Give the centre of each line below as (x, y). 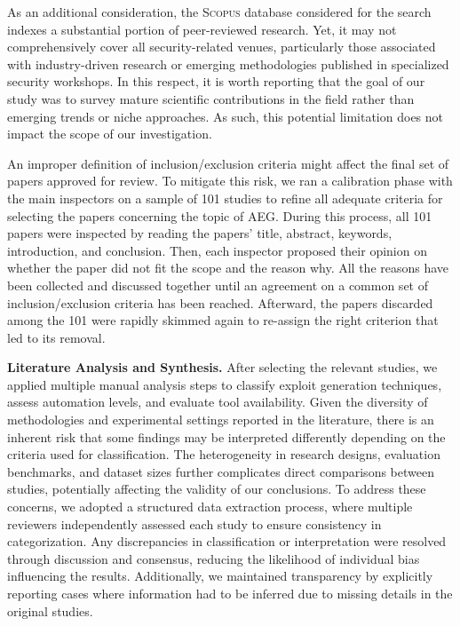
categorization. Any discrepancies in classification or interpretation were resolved (227, 541)
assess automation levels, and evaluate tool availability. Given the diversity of (218, 402)
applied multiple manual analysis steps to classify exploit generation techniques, (225, 384)
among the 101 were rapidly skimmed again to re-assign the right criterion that (223, 320)
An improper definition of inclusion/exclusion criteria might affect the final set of (228, 163)
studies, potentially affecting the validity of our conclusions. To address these (217, 489)
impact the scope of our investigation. (110, 134)
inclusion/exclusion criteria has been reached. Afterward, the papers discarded (220, 302)
